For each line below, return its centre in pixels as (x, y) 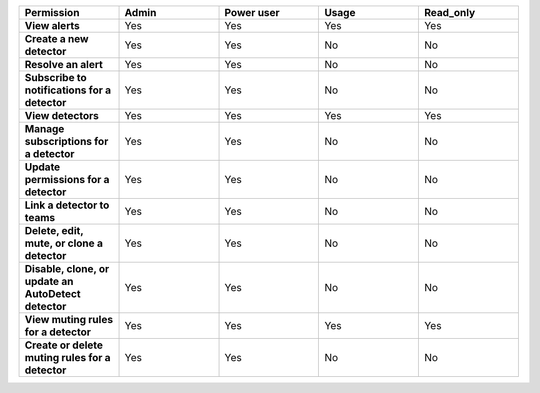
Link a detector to (67, 205)
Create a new (56, 38)
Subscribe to (55, 77)
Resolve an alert (64, 64)
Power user (252, 12)
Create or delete (64, 345)
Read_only (449, 12)
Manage (44, 128)
